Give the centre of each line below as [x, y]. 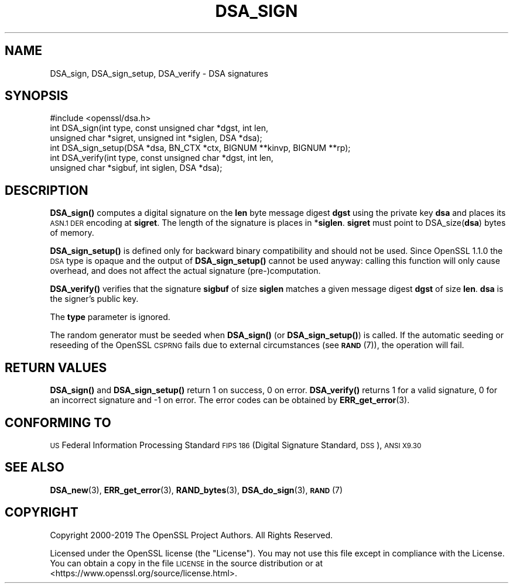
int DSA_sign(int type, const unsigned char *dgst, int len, [159, 128]
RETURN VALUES [56, 367]
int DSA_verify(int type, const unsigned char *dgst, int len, [162, 158]
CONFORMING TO [58, 422]
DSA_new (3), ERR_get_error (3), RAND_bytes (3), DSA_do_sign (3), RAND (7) [196, 490]
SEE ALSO [35, 467]
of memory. [72, 233]
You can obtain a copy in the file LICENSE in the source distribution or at [187, 563]
